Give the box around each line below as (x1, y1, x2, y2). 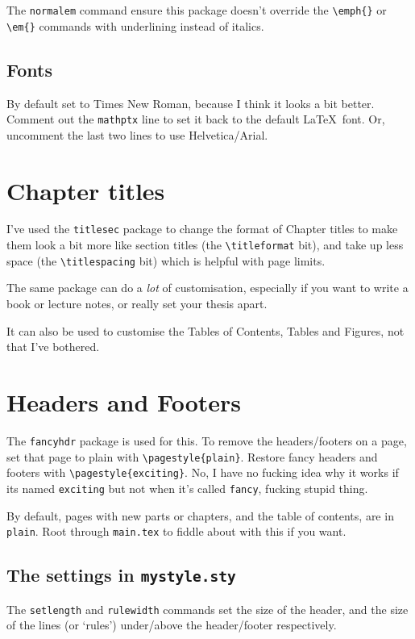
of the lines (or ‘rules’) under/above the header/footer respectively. (6, 616, 337, 633)
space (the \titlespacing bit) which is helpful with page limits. (6, 252, 326, 269)
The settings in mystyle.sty (6, 562, 236, 587)
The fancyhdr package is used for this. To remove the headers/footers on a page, (6, 432, 407, 449)
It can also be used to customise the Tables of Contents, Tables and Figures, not (6, 322, 405, 339)
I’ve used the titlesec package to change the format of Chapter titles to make (6, 220, 398, 237)
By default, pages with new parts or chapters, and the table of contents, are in (6, 507, 394, 524)
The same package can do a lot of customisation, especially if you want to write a (6, 279, 409, 296)
